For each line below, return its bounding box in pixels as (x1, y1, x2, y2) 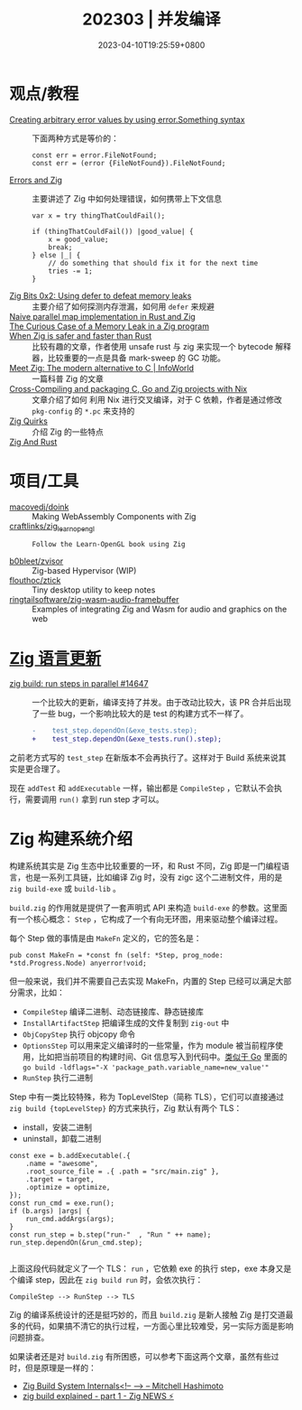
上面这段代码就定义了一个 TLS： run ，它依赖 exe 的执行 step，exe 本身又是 (9, 1263, 292, 1275)
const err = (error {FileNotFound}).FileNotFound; (32, 158, 226, 168)
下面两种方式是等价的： (32, 133, 119, 144)
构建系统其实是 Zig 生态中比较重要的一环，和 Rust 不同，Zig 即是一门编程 (9, 861, 282, 872)
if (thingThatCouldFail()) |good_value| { (32, 227, 194, 236)
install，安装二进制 (22, 1122, 93, 1133)
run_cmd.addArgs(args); (25, 1215, 115, 1224)
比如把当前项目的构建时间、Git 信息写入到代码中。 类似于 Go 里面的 (38, 1051, 288, 1062)
